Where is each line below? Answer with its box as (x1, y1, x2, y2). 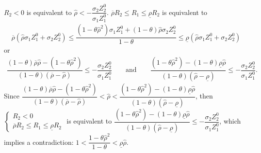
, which (219, 116, 241, 126)
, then (195, 91, 213, 101)
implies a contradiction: (4, 137, 74, 147)
